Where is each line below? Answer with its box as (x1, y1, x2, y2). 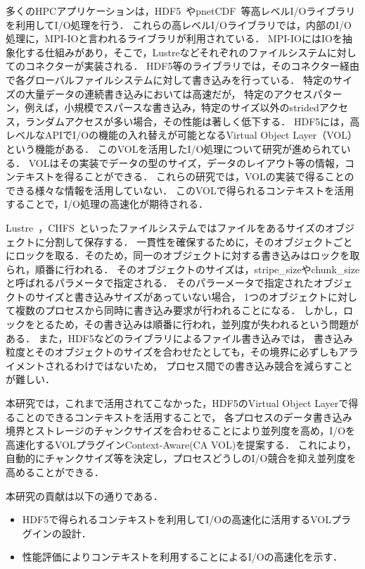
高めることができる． (6, 465, 104, 479)
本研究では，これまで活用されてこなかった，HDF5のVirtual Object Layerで (6, 396, 349, 411)
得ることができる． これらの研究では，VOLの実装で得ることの (64, 169, 354, 184)
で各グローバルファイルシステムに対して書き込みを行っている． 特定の (6, 72, 333, 87)
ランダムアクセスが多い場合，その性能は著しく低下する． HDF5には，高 (25, 113, 360, 128)
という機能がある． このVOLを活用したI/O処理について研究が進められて (6, 141, 341, 156)
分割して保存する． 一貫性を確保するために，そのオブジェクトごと (44, 234, 353, 249)
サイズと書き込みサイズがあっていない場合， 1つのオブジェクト (34, 289, 328, 304)
